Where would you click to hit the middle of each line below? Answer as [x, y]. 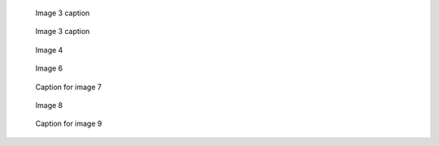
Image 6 [49, 68]
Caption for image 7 [68, 87]
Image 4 [49, 49]
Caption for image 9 [69, 124]
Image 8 [49, 105]
